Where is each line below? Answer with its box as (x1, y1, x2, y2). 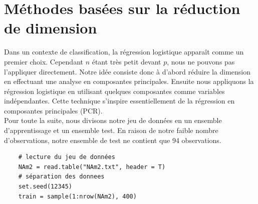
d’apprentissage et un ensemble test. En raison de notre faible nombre (4, 125, 218, 135)
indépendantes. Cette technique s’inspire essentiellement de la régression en (4, 95, 235, 106)
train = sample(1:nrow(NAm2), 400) (18, 192, 137, 200)
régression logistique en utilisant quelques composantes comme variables (4, 85, 225, 96)
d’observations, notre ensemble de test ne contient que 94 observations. (4, 134, 221, 145)
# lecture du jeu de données (18, 153, 115, 161)
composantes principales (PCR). (4, 105, 103, 115)
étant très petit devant (92, 56, 161, 66)
